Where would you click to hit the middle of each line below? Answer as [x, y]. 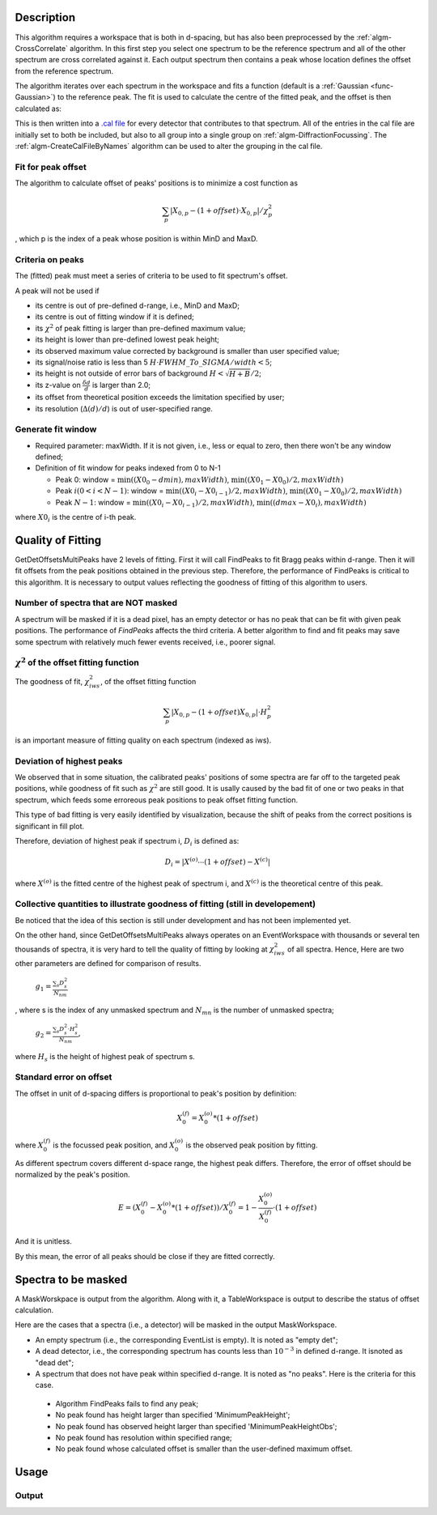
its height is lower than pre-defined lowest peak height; [127, 339]
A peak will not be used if [57, 291]
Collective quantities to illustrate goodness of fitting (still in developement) [165, 904]
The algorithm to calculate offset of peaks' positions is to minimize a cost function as [157, 183]
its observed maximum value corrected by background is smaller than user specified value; [187, 351]
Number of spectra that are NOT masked [96, 603]
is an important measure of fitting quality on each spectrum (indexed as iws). [143, 740]
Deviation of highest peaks [69, 761]
